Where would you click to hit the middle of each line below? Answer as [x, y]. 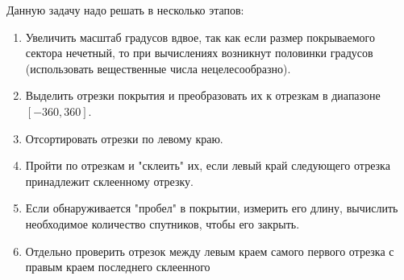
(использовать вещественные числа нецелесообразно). [158, 68]
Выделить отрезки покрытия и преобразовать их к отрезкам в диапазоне [203, 95]
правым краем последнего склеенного [118, 267]
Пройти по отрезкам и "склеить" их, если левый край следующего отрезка [208, 165]
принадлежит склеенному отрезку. [109, 181]
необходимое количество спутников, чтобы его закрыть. [162, 223]
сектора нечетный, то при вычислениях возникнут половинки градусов [199, 53]
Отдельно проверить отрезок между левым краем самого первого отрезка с [210, 251]
